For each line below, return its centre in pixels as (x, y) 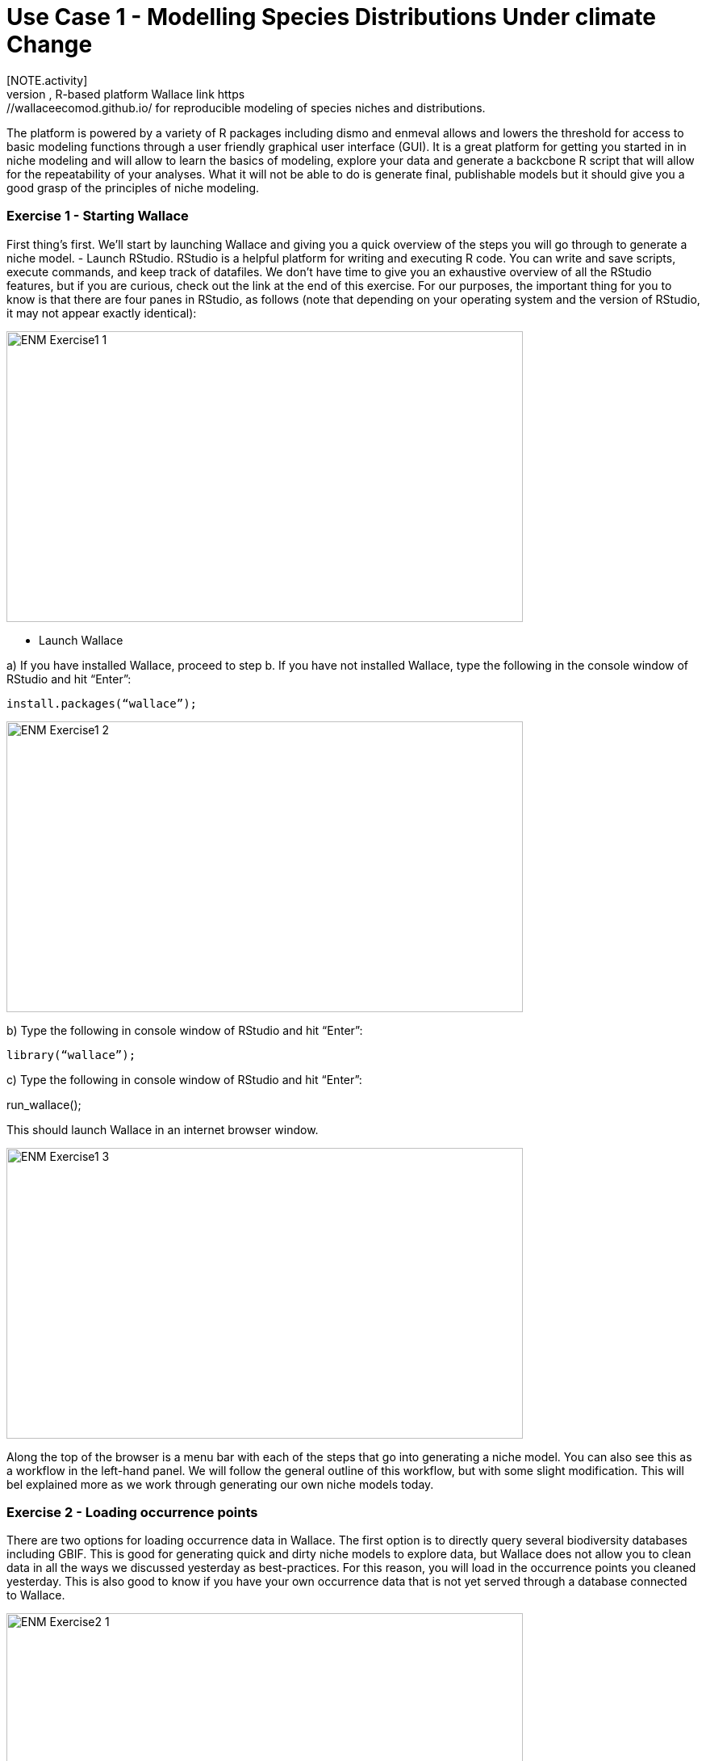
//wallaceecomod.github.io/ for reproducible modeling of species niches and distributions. (246, 107)
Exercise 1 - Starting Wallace (98, 216)
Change (50, 44)
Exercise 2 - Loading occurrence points (132, 1512)
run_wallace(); (44, 1104)
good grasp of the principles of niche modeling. (133, 187)
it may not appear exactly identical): (102, 313)
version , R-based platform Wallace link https (126, 94)
